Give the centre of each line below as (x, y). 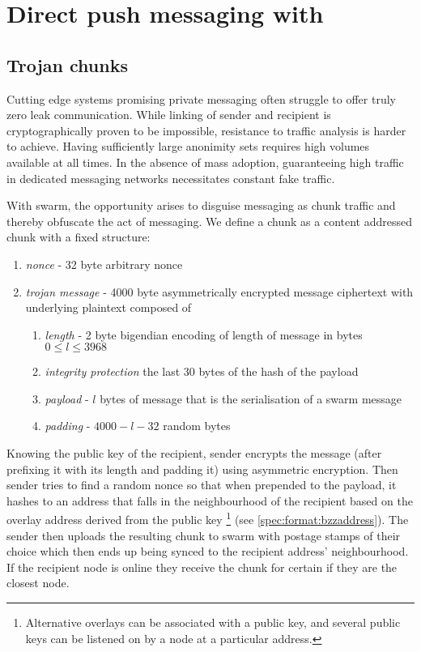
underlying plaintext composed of (108, 307)
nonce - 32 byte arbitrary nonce (104, 264)
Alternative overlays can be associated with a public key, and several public (213, 622)
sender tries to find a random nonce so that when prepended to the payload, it (202, 485)
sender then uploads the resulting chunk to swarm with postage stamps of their (204, 535)
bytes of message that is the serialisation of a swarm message (251, 398)
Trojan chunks (67, 64)
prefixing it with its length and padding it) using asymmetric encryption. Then (202, 469)
